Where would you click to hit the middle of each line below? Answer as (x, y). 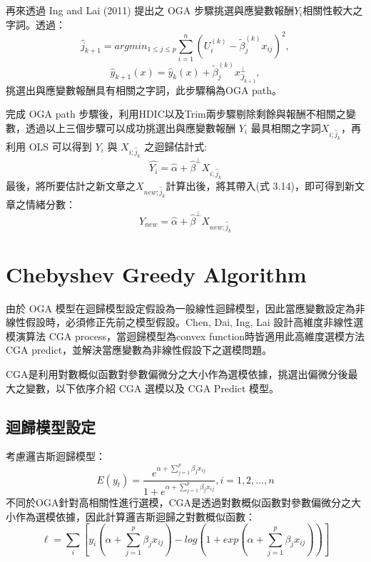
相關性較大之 (333, 10)
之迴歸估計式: (176, 146)
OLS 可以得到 (60, 146)
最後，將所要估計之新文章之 (71, 185)
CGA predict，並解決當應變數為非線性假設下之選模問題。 (139, 350)
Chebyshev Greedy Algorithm (156, 274)
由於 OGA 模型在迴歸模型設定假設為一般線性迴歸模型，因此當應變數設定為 (181, 308)
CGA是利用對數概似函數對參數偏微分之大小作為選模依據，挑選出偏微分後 (177, 374)
